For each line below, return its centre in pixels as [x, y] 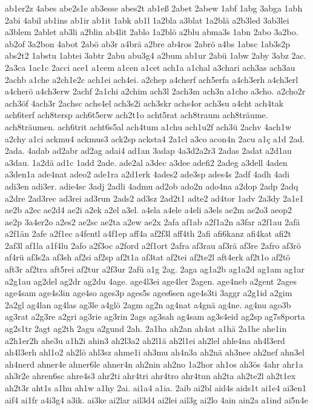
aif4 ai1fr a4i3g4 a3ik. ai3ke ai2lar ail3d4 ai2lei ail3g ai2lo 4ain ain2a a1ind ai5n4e [156, 399]
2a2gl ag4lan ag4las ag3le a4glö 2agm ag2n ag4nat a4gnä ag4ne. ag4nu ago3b [148, 304]
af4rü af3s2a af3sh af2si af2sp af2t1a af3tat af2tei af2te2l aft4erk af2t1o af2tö [148, 257]
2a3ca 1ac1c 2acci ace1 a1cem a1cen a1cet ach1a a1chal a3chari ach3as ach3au [150, 67]
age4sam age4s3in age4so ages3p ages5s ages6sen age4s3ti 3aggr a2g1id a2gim [149, 293]
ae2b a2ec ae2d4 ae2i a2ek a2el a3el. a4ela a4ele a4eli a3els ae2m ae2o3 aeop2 [149, 210]
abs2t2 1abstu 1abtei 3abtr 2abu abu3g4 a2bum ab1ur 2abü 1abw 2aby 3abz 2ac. [156, 55]
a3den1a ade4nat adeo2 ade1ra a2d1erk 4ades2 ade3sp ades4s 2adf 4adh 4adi [147, 174]
